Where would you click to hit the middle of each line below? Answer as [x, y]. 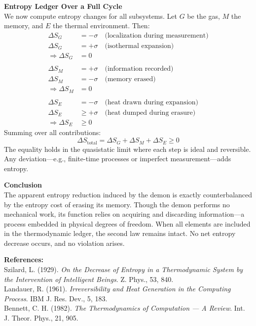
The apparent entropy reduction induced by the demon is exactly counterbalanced [128, 194]
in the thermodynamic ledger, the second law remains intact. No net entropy [120, 233]
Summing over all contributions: [53, 132]
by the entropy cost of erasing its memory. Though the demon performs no [117, 204]
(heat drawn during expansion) [151, 102]
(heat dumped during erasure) [150, 113]
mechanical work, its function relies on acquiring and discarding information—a [124, 214]
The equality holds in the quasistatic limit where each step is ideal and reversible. [128, 149]
